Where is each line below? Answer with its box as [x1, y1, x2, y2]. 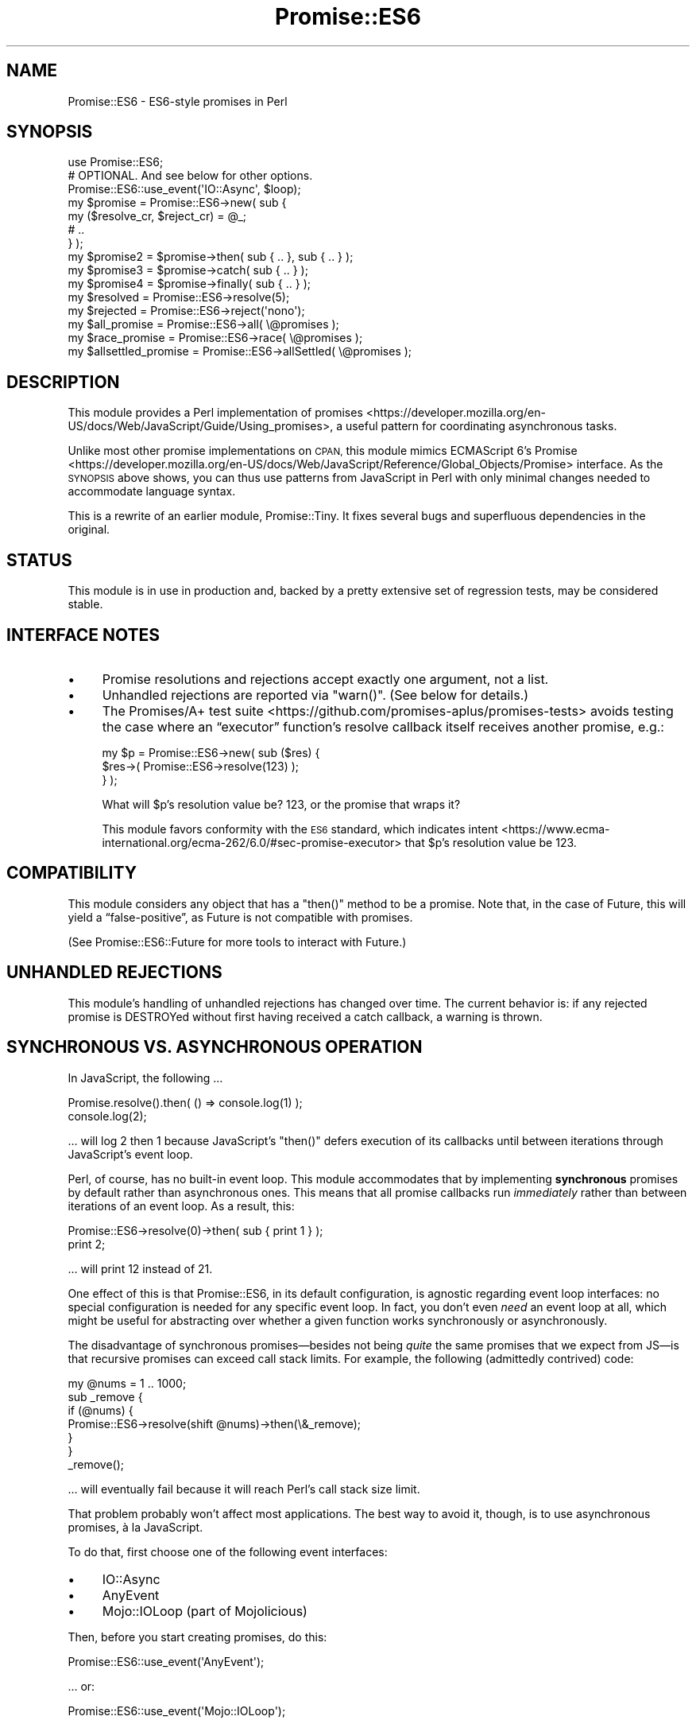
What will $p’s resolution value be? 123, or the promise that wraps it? [102, 797, 461, 811]
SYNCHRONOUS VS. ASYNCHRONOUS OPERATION [6, 1037, 423, 1058]
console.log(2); [68, 1109, 147, 1123]
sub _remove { [68, 1389, 143, 1404]
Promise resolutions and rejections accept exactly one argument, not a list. [102, 670, 549, 687]
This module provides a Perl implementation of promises [68, 406, 363, 420]
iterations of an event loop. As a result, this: [68, 1198, 295, 1213]
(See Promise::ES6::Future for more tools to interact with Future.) [68, 934, 407, 949]
